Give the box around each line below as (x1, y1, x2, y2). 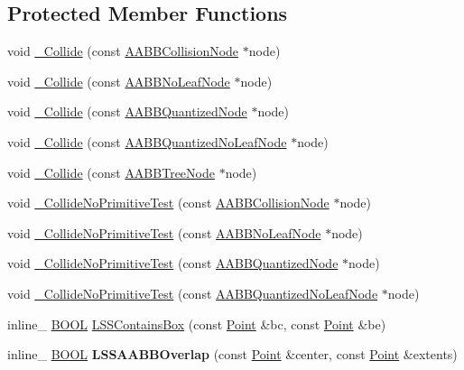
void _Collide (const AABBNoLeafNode (7, 71, 230, 90)
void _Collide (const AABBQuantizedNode (7, 102, 247, 121)
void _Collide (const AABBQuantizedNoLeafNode (7, 132, 287, 151)
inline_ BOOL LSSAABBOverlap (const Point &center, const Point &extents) (7, 345, 458, 364)
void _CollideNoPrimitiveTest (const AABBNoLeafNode (7, 223, 321, 242)
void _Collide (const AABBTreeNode (7, 162, 215, 181)
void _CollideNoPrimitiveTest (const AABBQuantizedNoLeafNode (7, 283, 378, 302)
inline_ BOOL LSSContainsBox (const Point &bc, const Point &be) (7, 314, 386, 333)
